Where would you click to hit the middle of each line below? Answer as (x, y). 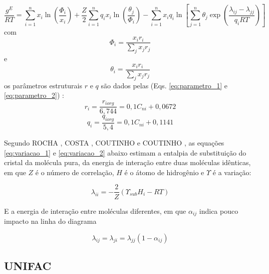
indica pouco (219, 211)
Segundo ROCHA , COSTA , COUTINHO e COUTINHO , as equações (114, 143)
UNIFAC (28, 265)
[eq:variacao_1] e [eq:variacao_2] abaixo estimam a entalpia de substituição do (125, 152)
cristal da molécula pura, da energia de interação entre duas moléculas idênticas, (127, 162)
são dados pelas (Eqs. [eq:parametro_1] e (164, 85)
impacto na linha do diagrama (50, 221)
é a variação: (232, 172)
